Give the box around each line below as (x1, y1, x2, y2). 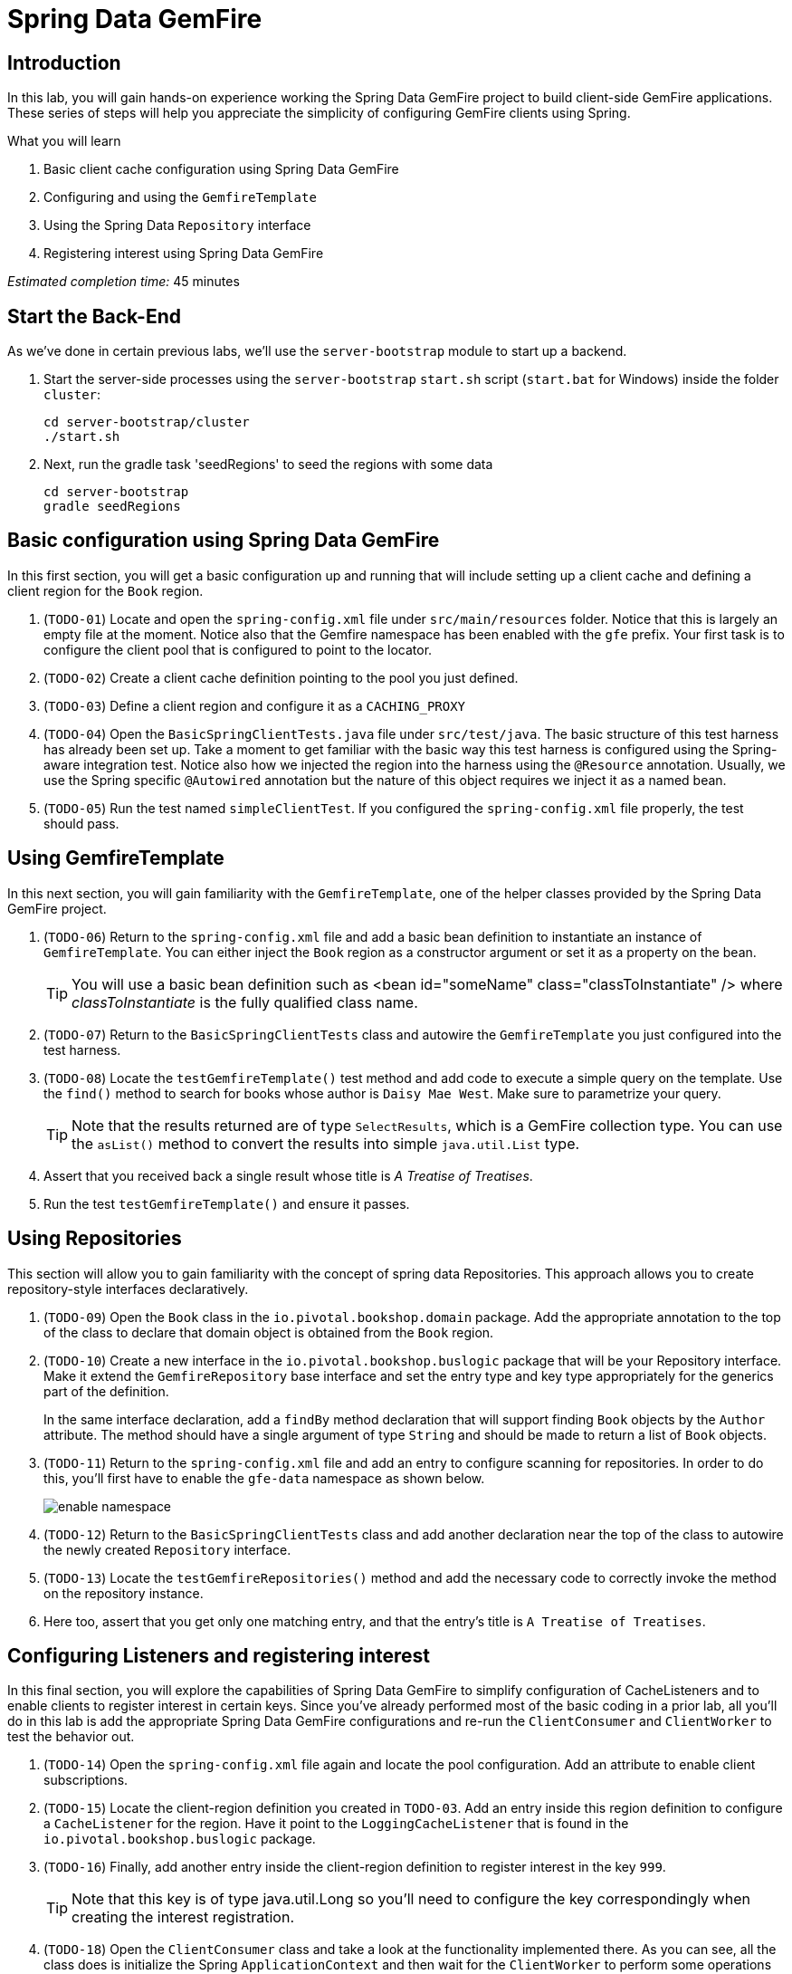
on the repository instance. (43, 1585, 204, 1601)
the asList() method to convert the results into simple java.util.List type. (72, 1134, 580, 1153)
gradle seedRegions (43, 499, 181, 514)
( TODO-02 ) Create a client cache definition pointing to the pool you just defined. (43, 669, 519, 685)
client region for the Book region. (7, 582, 204, 599)
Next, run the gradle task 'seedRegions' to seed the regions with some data (43, 456, 493, 473)
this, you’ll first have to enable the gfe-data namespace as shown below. (43, 1470, 485, 1486)
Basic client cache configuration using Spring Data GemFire (43, 161, 399, 177)
